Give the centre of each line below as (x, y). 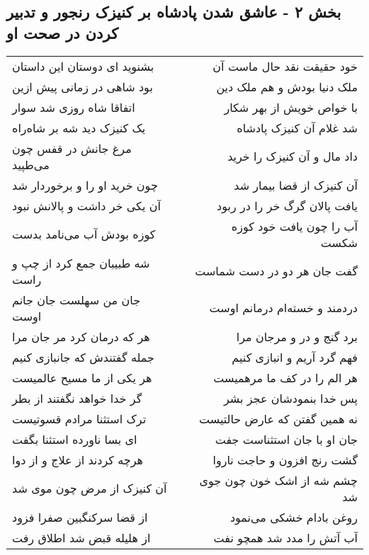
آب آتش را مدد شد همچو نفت (285, 537)
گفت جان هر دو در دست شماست (276, 271)
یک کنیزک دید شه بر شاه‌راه (79, 127)
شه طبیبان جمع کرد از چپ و (81, 263)
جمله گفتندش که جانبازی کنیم (83, 357)
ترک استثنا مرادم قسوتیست (79, 418)
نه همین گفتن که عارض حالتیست (278, 418)
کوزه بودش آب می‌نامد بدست (84, 234)
